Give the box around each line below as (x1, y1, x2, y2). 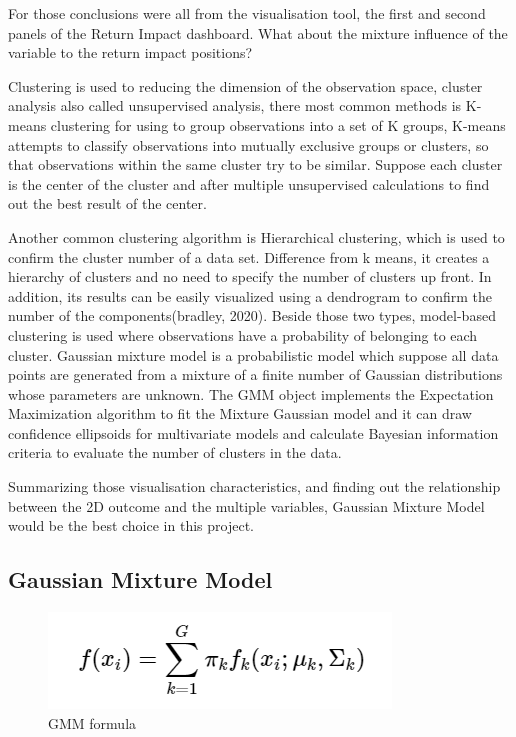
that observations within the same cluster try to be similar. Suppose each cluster (8, 154, 503, 175)
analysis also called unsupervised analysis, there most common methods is (8, 95, 462, 116)
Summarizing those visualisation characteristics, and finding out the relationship (8, 476, 501, 497)
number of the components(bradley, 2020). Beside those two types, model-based (8, 305, 496, 326)
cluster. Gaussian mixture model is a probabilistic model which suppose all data (8, 344, 499, 365)
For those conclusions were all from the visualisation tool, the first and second (8, 3, 486, 23)
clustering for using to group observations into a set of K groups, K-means (50, 114, 506, 135)
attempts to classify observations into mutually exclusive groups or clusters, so (8, 134, 489, 155)
